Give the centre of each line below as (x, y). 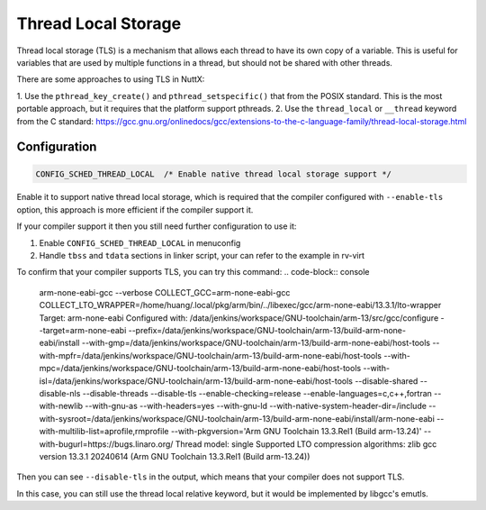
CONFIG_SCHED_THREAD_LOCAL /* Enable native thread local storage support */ (213, 174)
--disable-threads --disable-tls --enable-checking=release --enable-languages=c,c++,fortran (257, 393)
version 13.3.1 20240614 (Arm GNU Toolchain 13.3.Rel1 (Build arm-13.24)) (175, 456)
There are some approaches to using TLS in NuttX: (111, 79)
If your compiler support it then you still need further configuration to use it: (157, 226)
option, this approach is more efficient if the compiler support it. (135, 209)
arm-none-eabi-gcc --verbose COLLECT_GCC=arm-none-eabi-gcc (165, 292)
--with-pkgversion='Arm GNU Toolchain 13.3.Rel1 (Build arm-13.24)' (296, 432)
